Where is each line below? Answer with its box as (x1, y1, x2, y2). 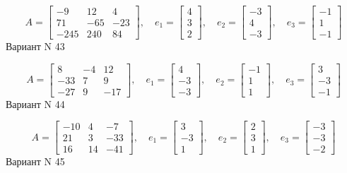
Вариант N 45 (6, 154, 65, 169)
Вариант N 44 (6, 96, 65, 111)
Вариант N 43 (6, 39, 65, 54)
